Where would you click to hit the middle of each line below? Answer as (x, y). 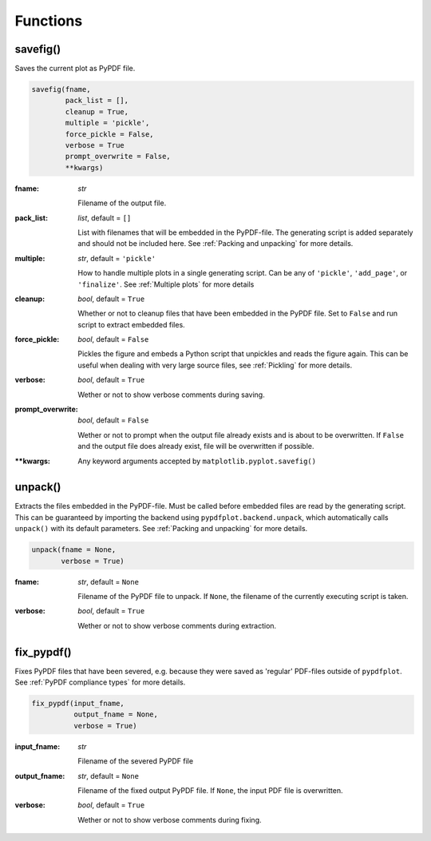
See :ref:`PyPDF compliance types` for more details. (100, 682)
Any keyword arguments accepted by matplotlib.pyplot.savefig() (197, 461)
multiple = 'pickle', (107, 123)
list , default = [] (105, 218)
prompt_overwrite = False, (118, 157)
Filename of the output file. (122, 203)
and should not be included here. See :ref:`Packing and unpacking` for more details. (215, 244)
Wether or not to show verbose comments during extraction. (177, 625)
